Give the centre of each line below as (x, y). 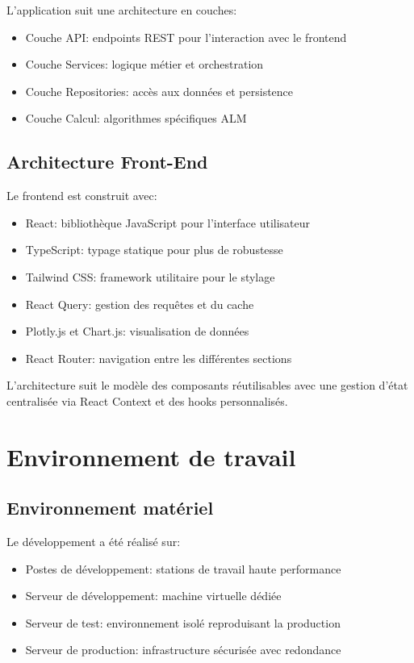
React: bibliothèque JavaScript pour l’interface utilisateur (168, 222)
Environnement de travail (151, 456)
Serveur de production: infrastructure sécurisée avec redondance (183, 650)
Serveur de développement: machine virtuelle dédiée (153, 596)
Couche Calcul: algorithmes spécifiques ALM (136, 118)
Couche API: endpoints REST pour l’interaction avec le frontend (186, 37)
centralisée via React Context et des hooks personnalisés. (147, 400)
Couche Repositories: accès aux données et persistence (159, 91)
